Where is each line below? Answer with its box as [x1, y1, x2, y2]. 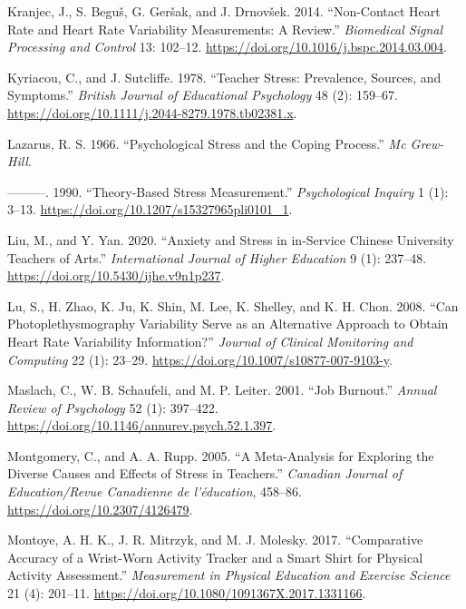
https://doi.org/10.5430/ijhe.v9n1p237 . [7, 266, 225, 285]
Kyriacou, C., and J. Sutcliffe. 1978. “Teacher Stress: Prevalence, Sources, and [7, 67, 442, 86]
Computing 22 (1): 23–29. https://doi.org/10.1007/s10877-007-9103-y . [7, 349, 393, 368]
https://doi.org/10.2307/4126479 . [7, 499, 193, 518]
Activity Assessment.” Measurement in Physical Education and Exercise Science [7, 565, 451, 584]
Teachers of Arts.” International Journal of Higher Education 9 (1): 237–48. [7, 248, 427, 267]
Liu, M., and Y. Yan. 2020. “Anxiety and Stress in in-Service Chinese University [7, 230, 454, 249]
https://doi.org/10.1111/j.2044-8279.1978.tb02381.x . [7, 103, 297, 122]
